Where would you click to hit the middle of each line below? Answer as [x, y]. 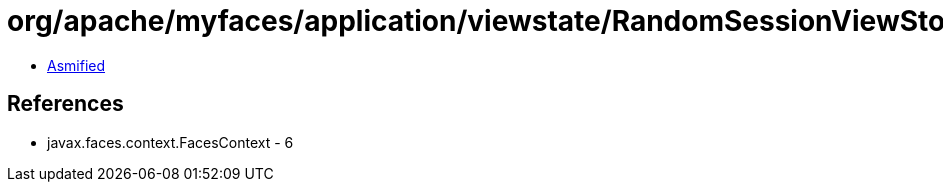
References [65, 104]
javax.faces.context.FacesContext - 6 [170, 142]
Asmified [76, 65]
